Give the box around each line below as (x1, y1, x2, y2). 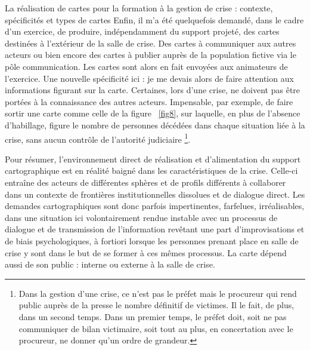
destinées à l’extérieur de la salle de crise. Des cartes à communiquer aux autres (5, 36, 296, 49)
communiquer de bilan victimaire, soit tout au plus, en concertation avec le (18, 322, 293, 334)
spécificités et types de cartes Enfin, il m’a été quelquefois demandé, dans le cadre (5, 13, 304, 26)
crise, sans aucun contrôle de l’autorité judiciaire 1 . (5, 131, 191, 145)
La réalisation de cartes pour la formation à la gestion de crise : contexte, (5, 2, 273, 14)
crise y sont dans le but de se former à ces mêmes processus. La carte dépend (5, 246, 287, 259)
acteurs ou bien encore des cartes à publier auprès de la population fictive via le (5, 48, 296, 61)
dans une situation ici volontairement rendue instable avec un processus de (5, 211, 278, 223)
